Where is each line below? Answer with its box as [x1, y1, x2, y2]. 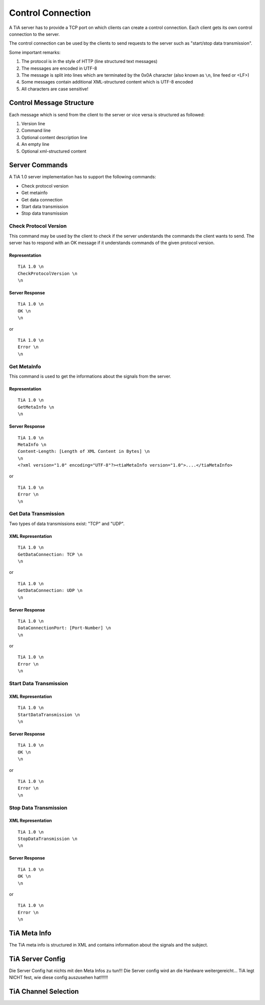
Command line [21, 128, 51, 134]
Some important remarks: [9, 49, 61, 55]
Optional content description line [21, 134, 88, 140]
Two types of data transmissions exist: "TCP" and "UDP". [9, 521, 125, 527]
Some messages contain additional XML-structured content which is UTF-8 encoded [21, 79, 193, 85]
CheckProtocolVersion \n [18, 271, 78, 276]
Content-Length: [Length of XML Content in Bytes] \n [18, 448, 150, 454]
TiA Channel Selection [9, 987, 79, 996]
